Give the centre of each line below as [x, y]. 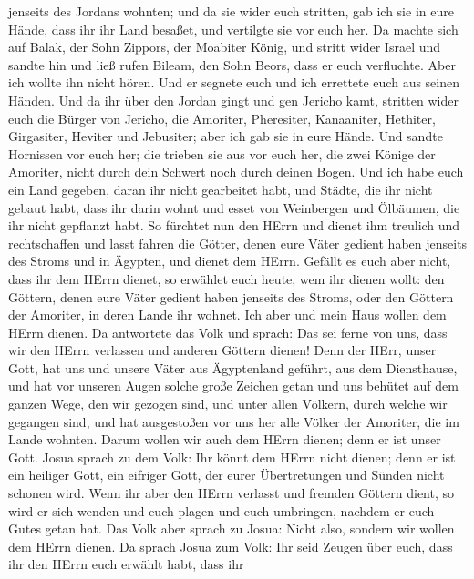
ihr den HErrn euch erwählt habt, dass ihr [126, 564]
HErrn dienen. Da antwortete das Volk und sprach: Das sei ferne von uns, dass [228, 332]
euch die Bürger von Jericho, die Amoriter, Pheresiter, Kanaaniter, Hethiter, [222, 118]
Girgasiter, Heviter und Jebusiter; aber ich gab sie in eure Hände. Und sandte [226, 136]
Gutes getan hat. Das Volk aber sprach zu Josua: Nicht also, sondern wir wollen [232, 528]
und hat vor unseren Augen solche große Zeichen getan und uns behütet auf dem [233, 386]
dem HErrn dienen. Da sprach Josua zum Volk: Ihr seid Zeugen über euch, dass [231, 546]
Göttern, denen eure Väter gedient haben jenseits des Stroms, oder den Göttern [231, 296]
